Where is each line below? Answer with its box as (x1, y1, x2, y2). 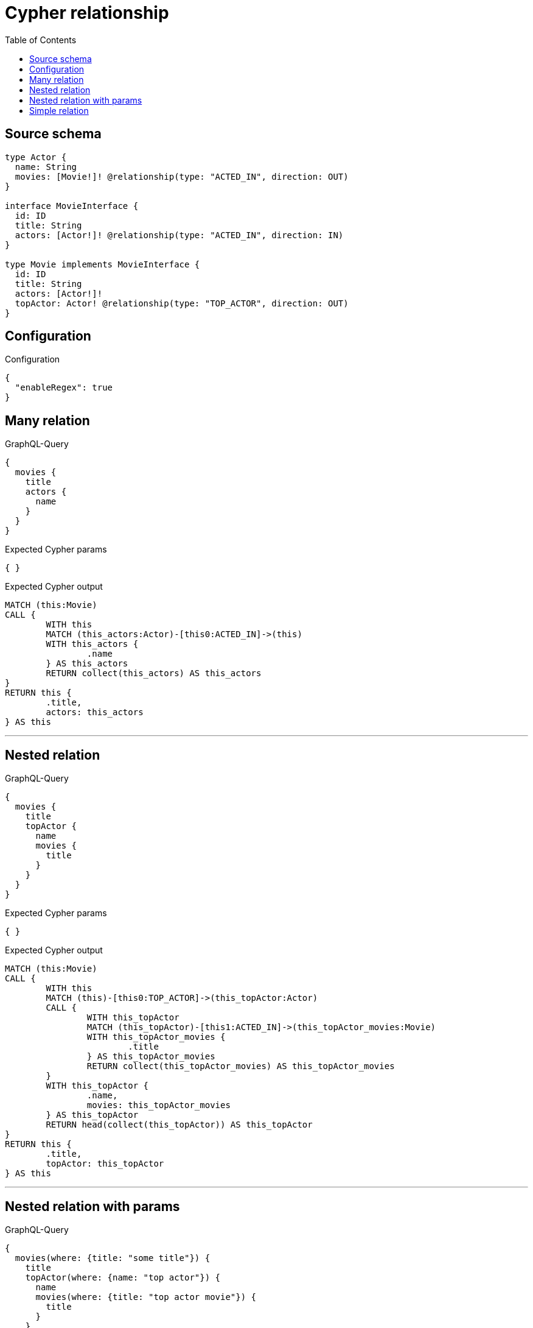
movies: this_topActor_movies (86, 1100, 231, 1111)
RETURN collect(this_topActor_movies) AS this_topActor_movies (86, 1061, 395, 1072)
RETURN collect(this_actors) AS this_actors (46, 668, 262, 679)
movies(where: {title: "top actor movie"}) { (35, 1291, 257, 1302)
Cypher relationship (5, 2, 169, 23)
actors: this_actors (46, 707, 144, 718)
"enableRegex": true (15, 383, 113, 393)
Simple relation (29, 105, 89, 116)
